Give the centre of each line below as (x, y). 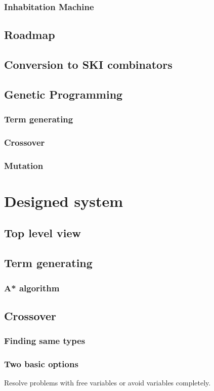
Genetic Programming (63, 94)
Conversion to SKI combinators (88, 64)
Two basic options (41, 364)
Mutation (24, 165)
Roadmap (30, 35)
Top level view (42, 233)
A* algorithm (32, 288)
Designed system (63, 201)
